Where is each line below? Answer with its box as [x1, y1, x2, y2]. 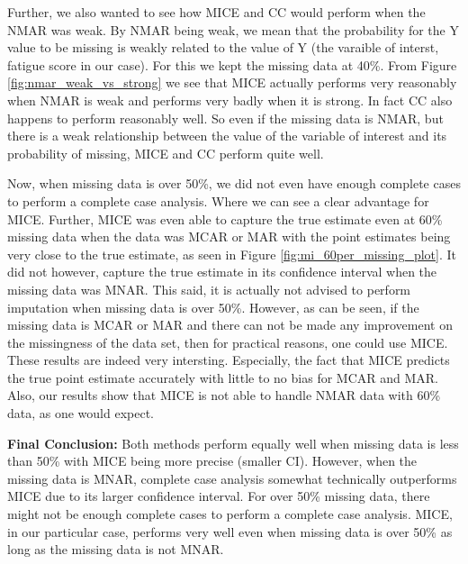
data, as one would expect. [7, 404, 155, 423]
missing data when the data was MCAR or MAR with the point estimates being [7, 227, 451, 246]
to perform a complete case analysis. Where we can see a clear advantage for [7, 191, 429, 210]
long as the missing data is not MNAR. [7, 540, 224, 559]
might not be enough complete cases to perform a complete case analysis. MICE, [7, 505, 453, 523]
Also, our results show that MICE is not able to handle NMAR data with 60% [7, 386, 441, 405]
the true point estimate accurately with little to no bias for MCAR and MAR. [7, 368, 438, 387]
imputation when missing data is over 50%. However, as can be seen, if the [7, 297, 419, 316]
